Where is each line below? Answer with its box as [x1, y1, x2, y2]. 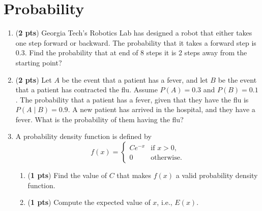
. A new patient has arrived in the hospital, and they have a [68, 104, 255, 115]
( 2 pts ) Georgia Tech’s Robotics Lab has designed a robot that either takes [15, 27, 252, 38]
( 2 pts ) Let [15, 74, 52, 85]
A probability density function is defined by [15, 131, 152, 142]
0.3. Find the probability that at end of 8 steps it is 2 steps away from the [15, 47, 247, 58]
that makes [117, 170, 152, 181]
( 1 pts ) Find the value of [27, 170, 107, 181]
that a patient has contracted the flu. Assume [15, 84, 158, 95]
